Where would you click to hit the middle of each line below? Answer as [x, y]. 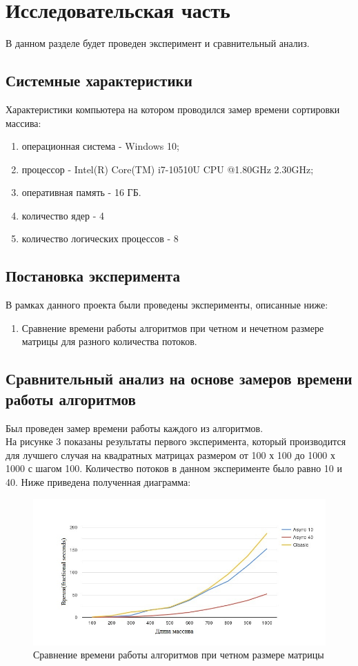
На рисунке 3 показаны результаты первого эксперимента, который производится [176, 441]
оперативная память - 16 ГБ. [81, 192]
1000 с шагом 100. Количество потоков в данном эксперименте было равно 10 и [174, 468]
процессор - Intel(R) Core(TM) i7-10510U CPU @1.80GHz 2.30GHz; [168, 169]
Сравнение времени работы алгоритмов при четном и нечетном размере [173, 327]
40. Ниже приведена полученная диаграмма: [98, 482]
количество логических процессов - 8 [100, 238]
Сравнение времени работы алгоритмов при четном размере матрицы [179, 655]
